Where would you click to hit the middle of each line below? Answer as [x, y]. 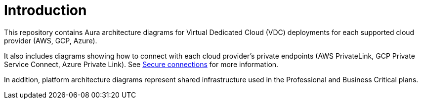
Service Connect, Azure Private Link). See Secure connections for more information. [141, 64]
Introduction [45, 10]
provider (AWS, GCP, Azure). [51, 40]
